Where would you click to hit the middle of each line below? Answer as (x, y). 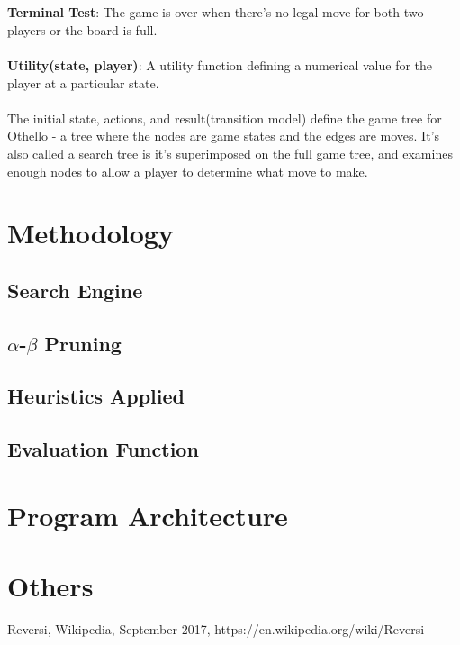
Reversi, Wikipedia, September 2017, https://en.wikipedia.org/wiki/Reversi (216, 629)
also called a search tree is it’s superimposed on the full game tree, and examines (230, 153)
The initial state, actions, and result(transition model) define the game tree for (225, 118)
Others (50, 586)
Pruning (83, 343)
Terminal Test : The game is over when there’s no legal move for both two (216, 12)
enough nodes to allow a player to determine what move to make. (188, 171)
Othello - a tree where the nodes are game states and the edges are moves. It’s (224, 136)
